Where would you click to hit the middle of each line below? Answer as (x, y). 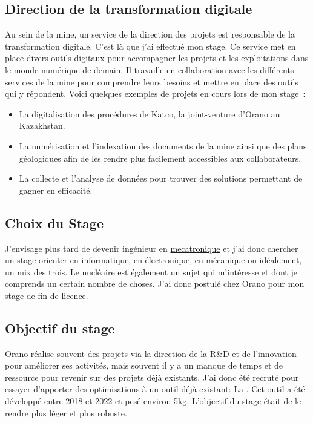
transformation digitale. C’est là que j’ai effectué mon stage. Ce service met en (150, 46)
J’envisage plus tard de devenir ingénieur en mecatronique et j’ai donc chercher (152, 248)
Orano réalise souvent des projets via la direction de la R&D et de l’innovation (151, 353)
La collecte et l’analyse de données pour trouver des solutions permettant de (161, 178)
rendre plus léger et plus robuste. (66, 412)
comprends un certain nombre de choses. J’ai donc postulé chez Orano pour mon (155, 284)
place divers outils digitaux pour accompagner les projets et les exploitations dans (157, 58)
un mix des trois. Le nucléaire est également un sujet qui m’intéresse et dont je (151, 271)
